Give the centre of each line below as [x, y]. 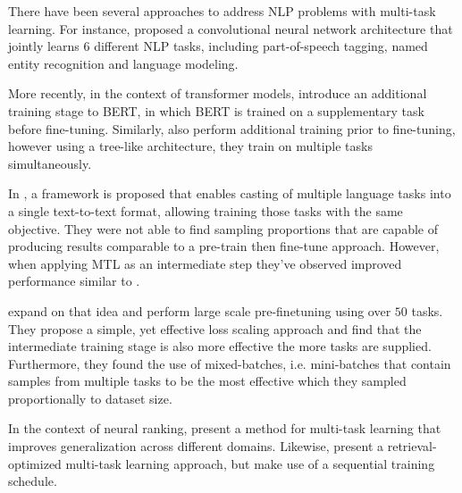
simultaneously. [50, 163]
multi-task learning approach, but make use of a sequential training [250, 463]
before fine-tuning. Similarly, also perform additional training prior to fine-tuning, [232, 128]
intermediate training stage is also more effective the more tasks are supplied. [220, 346]
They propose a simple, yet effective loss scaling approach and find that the [215, 328]
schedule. [33, 481]
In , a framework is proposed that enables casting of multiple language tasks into [230, 193]
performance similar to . [74, 281]
